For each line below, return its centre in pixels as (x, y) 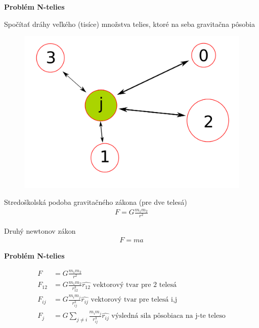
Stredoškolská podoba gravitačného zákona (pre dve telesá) (96, 202)
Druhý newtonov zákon (40, 230)
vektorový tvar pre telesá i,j (134, 300)
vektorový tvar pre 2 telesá (135, 285)
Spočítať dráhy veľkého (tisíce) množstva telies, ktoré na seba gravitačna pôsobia (129, 24)
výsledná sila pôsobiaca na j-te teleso (168, 316)
